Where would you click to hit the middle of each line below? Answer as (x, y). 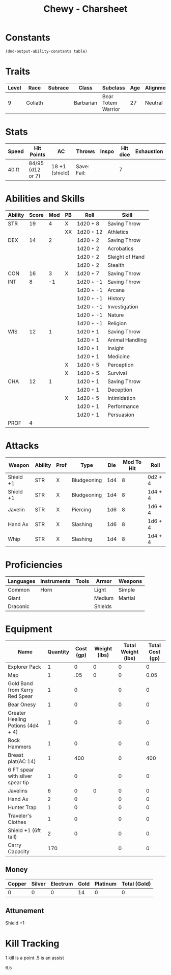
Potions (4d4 (23, 725)
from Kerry (21, 690)
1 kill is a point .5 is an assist (35, 958)
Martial (127, 598)
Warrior (111, 109)
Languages (22, 581)
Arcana (116, 290)
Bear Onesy (22, 705)
